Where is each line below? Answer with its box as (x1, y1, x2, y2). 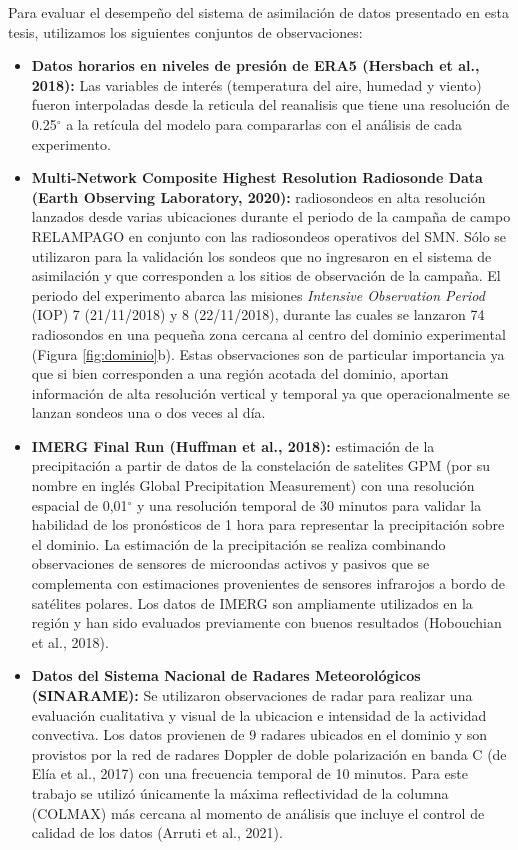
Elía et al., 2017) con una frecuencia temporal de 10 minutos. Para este (31, 763, 468, 784)
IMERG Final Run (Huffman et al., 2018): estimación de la (31, 435, 435, 456)
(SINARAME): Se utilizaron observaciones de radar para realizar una (31, 685, 473, 705)
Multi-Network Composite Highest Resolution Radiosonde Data (31, 167, 483, 188)
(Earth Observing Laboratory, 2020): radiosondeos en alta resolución (31, 186, 486, 207)
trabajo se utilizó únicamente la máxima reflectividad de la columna (31, 782, 449, 803)
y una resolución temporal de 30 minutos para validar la (137, 494, 482, 515)
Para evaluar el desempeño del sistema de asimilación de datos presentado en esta (8, 2, 509, 22)
